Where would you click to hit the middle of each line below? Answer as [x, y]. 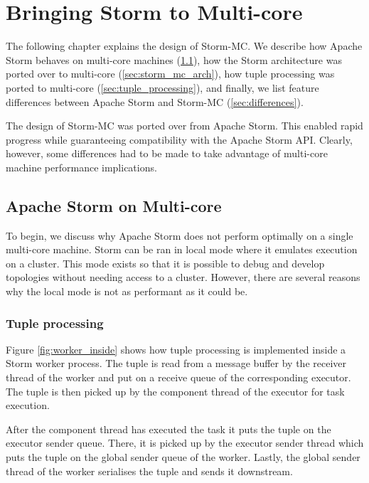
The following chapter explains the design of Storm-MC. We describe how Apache [184, 46]
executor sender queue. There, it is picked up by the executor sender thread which [185, 443]
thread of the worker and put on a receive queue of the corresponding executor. [178, 377]
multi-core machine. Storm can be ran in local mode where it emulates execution [182, 249]
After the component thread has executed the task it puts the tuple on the [169, 429]
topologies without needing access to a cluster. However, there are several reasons [183, 277]
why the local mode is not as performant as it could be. [127, 291]
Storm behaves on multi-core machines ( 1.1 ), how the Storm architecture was [174, 59]
